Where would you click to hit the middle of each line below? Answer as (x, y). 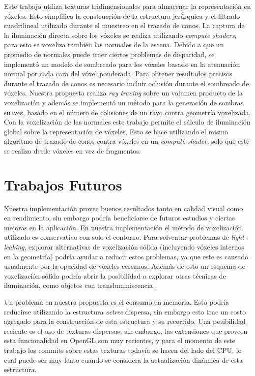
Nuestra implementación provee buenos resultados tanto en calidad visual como (124, 208)
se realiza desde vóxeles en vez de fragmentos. (72, 150)
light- (239, 237)
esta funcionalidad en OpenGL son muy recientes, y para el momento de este (120, 340)
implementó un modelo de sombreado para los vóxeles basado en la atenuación (122, 64)
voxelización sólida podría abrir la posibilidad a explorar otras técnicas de (115, 275)
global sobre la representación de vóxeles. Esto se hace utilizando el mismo (116, 131)
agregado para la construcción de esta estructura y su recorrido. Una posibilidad (125, 321)
